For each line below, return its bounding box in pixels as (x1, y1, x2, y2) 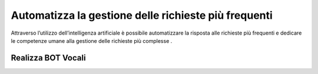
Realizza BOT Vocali (11, 53, 86, 63)
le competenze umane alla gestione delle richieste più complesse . (11, 37, 173, 44)
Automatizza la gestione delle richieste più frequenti (11, 9, 273, 22)
